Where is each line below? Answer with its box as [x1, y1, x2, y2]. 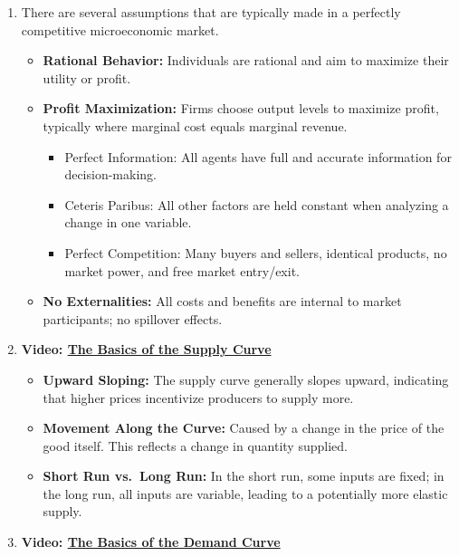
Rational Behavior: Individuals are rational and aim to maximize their [43, 51, 449, 70]
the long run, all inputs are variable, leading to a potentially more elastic [43, 484, 448, 503]
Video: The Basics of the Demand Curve [21, 532, 281, 551]
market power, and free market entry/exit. [64, 261, 300, 280]
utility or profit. [43, 68, 131, 87]
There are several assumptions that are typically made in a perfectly [21, 3, 401, 21]
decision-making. [64, 165, 157, 184]
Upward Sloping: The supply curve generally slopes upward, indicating [43, 369, 449, 388]
